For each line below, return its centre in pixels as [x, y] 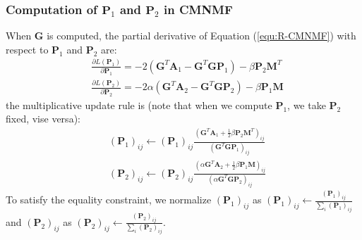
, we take [307, 105]
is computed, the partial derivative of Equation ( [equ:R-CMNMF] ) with [201, 36]
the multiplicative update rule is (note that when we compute [139, 105]
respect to [27, 49]
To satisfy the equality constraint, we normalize [109, 200]
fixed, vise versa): [43, 119]
